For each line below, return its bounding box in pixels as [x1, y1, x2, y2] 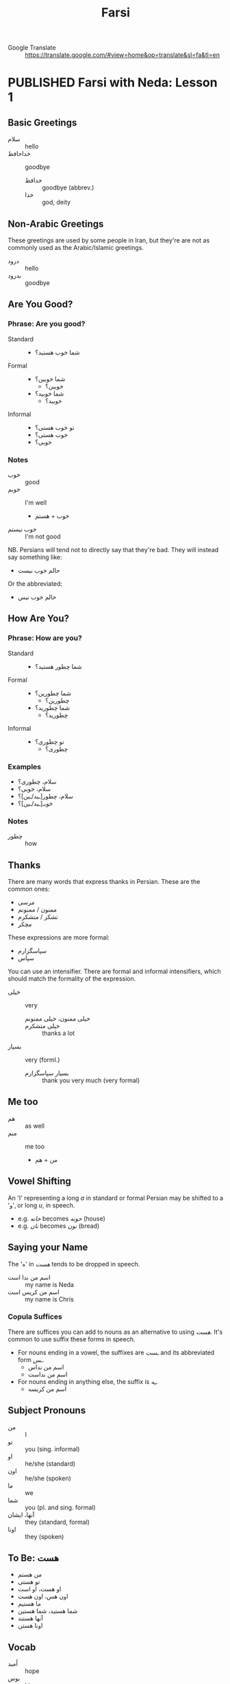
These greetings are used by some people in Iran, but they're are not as [8, 236, 210, 244]
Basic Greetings [8, 117, 77, 128]
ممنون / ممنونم [17, 905, 57, 914]
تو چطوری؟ [34, 737, 64, 746]
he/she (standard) [25, 1459, 76, 1468]
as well [25, 1122, 45, 1130]
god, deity [42, 198, 71, 207]
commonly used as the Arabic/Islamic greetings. [8, 244, 144, 251]
